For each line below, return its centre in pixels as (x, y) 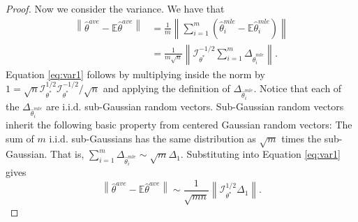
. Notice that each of (298, 88)
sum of (20, 138)
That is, (67, 154)
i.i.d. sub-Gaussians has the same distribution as (152, 138)
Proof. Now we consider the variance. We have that (115, 8)
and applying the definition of (166, 88)
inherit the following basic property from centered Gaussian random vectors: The (179, 124)
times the (301, 138)
